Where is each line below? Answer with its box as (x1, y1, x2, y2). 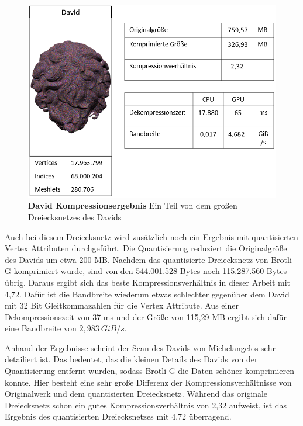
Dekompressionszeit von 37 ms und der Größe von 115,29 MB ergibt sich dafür (5, 310, 287, 323)
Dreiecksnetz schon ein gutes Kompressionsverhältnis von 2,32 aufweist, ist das (5, 399, 287, 411)
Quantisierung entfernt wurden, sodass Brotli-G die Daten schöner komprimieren (5, 365, 295, 377)
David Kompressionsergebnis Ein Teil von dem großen (28, 199, 237, 212)
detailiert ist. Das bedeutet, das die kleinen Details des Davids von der (5, 353, 258, 365)
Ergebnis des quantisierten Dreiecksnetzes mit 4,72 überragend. (5, 410, 232, 422)
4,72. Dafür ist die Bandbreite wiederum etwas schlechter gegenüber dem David (5, 288, 290, 300)
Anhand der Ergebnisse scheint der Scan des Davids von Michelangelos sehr (5, 341, 276, 354)
